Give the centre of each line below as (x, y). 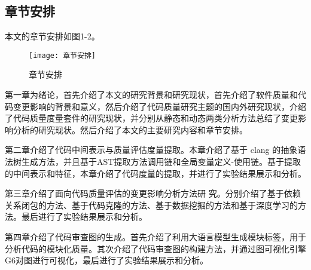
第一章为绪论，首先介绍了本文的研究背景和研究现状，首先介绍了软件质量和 (151, 95)
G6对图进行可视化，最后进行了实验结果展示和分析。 (106, 260)
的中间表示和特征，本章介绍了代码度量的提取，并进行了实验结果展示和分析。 (155, 173)
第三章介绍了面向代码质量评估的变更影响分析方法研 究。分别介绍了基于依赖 (153, 193)
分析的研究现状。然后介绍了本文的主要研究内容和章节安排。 (130, 129)
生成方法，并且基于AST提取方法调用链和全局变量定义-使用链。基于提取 (161, 162)
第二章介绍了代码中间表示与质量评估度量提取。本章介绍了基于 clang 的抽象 (151, 150)
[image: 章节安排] (62, 55)
